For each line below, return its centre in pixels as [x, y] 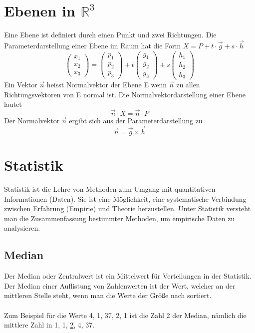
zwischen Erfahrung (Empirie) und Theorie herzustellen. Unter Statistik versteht [127, 208]
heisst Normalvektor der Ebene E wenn [107, 85]
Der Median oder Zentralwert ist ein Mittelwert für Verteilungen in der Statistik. [128, 276]
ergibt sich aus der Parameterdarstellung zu [136, 121]
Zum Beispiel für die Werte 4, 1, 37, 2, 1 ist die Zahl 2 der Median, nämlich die [125, 315]
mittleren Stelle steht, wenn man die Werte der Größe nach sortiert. [108, 295]
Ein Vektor [21, 85]
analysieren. [22, 228]
